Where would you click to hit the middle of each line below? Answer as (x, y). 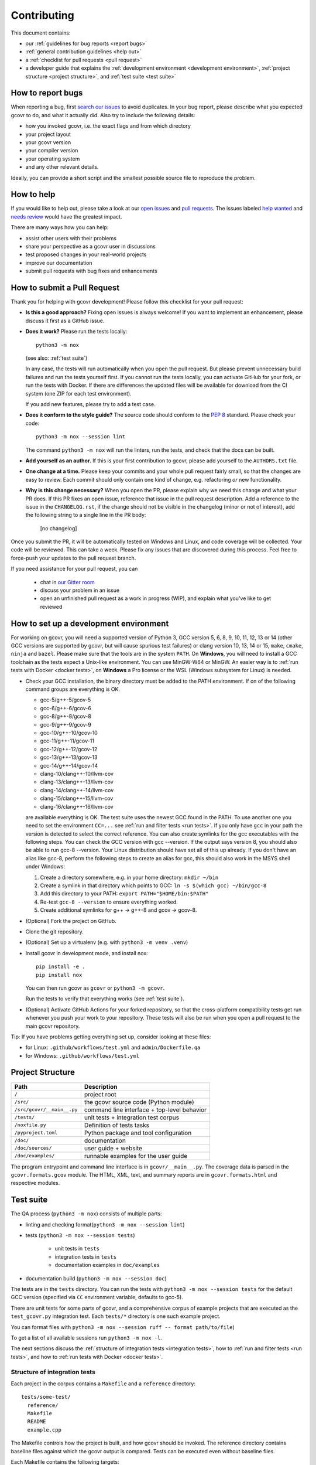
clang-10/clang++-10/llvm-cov (77, 774)
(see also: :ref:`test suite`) (56, 358)
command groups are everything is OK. (73, 689)
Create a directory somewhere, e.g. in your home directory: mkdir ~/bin (129, 877)
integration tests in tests (86, 1256)
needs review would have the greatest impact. (66, 216)
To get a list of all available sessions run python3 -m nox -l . (86, 1338)
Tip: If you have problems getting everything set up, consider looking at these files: (111, 1037)
